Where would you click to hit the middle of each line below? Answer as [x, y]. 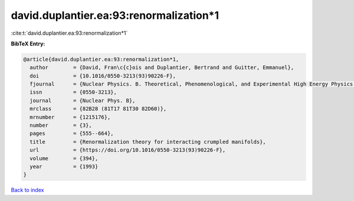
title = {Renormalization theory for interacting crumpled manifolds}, [148, 142]
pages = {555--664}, [72, 134]
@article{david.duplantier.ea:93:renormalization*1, [101, 59]
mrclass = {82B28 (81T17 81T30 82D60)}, [98, 109]
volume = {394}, [64, 158]
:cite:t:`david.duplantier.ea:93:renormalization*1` [69, 33]
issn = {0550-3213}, [73, 92]
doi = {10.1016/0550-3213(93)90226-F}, [103, 76]
